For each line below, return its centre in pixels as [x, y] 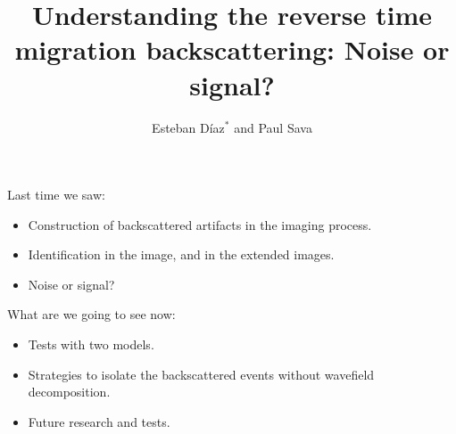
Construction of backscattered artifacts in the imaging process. [200, 224]
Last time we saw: [56, 195]
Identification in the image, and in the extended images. [181, 254]
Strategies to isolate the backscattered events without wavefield [201, 374]
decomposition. [69, 392]
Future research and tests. [99, 421]
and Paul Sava [273, 127]
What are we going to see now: [91, 314]
